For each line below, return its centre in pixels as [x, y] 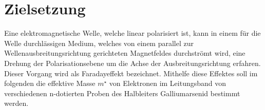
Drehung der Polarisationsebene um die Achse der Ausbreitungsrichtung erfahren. [132, 63]
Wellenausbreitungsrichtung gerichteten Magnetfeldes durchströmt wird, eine [125, 53]
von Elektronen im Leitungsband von [168, 83]
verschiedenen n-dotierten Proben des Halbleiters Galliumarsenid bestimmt [122, 93]
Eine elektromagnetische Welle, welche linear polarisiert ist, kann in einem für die [132, 33]
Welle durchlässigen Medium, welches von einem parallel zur [99, 43]
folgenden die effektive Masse [50, 83]
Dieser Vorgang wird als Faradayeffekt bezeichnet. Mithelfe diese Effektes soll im [131, 73]
